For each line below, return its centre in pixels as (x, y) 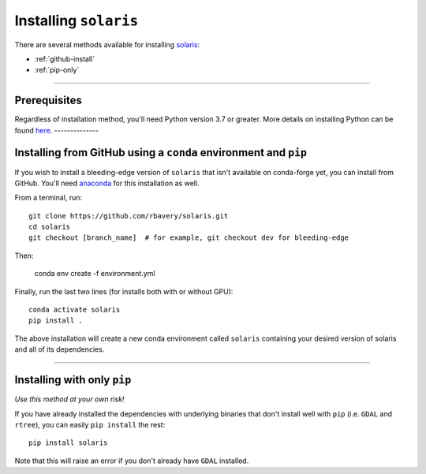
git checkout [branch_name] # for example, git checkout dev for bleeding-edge (189, 238)
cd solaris (50, 227)
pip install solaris (68, 443)
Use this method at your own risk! (69, 399)
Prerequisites (48, 101)
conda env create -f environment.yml (95, 274)
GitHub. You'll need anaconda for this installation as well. (107, 183)
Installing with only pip (73, 380)
